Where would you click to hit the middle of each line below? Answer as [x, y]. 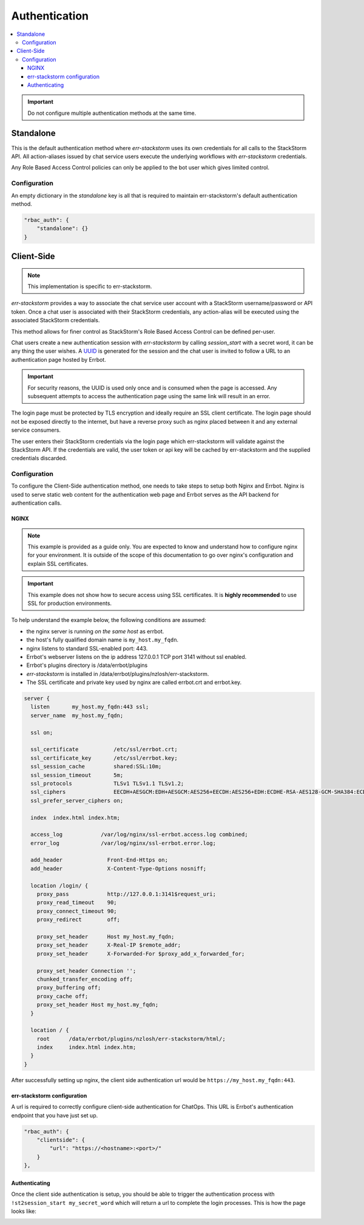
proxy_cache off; [62, 996]
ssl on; [42, 732]
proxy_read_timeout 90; [77, 902]
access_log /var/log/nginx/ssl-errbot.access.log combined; [139, 835]
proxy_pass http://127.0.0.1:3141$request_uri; [126, 894]
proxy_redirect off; [79, 920]
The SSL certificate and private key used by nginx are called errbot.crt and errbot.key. [134, 682]
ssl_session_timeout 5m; [77, 775]
